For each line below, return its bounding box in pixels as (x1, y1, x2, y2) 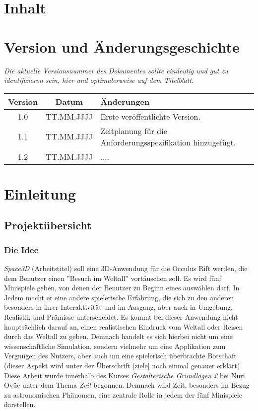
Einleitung (4, 183, 76, 204)
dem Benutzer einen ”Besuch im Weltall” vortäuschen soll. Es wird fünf (4, 273, 221, 283)
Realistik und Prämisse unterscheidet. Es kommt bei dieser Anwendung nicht (4, 312, 238, 322)
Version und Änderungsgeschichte (4, 36, 240, 57)
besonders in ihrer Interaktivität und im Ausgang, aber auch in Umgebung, (4, 302, 233, 312)
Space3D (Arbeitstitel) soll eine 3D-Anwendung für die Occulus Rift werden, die (4, 263, 248, 274)
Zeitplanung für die (100, 125, 167, 137)
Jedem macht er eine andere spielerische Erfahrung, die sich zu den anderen (4, 292, 234, 302)
